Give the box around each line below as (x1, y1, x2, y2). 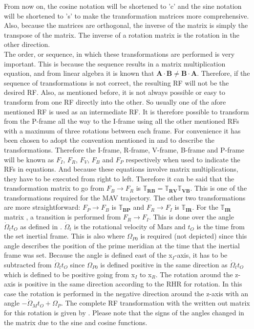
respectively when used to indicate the (126, 154, 240, 164)
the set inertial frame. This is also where (4, 231, 125, 241)
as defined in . (20, 221, 62, 231)
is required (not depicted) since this (140, 231, 247, 241)
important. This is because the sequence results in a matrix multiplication (4, 58, 226, 68)
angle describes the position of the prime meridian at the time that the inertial (4, 240, 240, 250)
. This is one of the (190, 183, 247, 193)
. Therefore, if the (197, 68, 250, 78)
